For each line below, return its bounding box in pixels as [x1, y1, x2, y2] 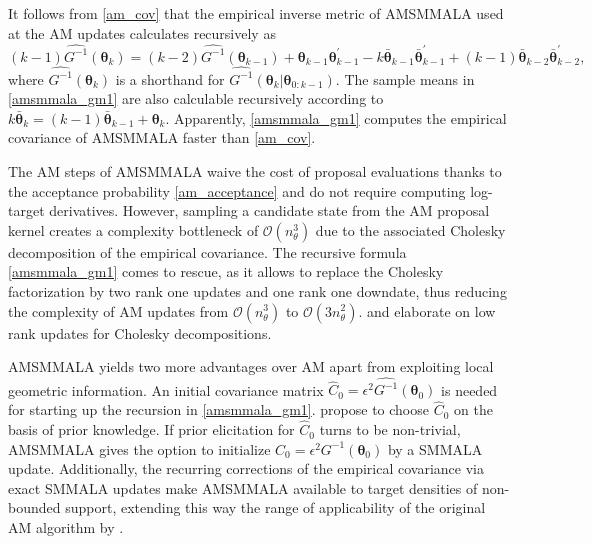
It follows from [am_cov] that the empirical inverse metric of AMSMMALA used [8, 3, 504, 23]
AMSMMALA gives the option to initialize [8, 438, 271, 459]
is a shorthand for [115, 68, 225, 89]
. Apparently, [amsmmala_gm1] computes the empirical [165, 107, 507, 128]
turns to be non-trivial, [319, 419, 461, 440]
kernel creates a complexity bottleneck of [8, 219, 259, 240]
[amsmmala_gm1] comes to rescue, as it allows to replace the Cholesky [8, 261, 444, 282]
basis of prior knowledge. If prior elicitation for [8, 419, 295, 440]
